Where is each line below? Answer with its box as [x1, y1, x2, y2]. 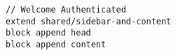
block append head [6, 28, 91, 38]
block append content [6, 39, 107, 49]
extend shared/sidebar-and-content [6, 16, 172, 26]
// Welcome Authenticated [6, 5, 126, 15]
